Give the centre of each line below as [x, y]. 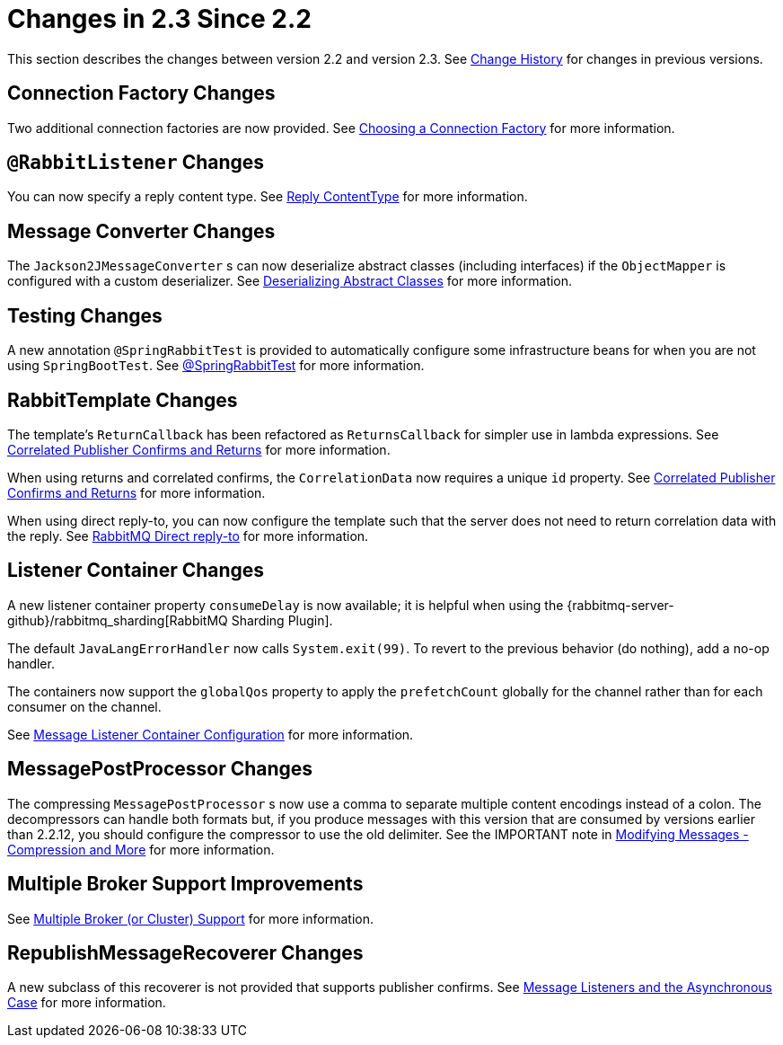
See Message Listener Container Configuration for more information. [211, 734]
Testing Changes [85, 315]
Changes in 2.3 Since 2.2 [159, 19]
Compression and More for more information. [141, 849]
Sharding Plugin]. [282, 620]
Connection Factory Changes [141, 93]
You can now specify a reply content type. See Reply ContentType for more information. [268, 197]
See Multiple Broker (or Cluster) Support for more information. [190, 918]
